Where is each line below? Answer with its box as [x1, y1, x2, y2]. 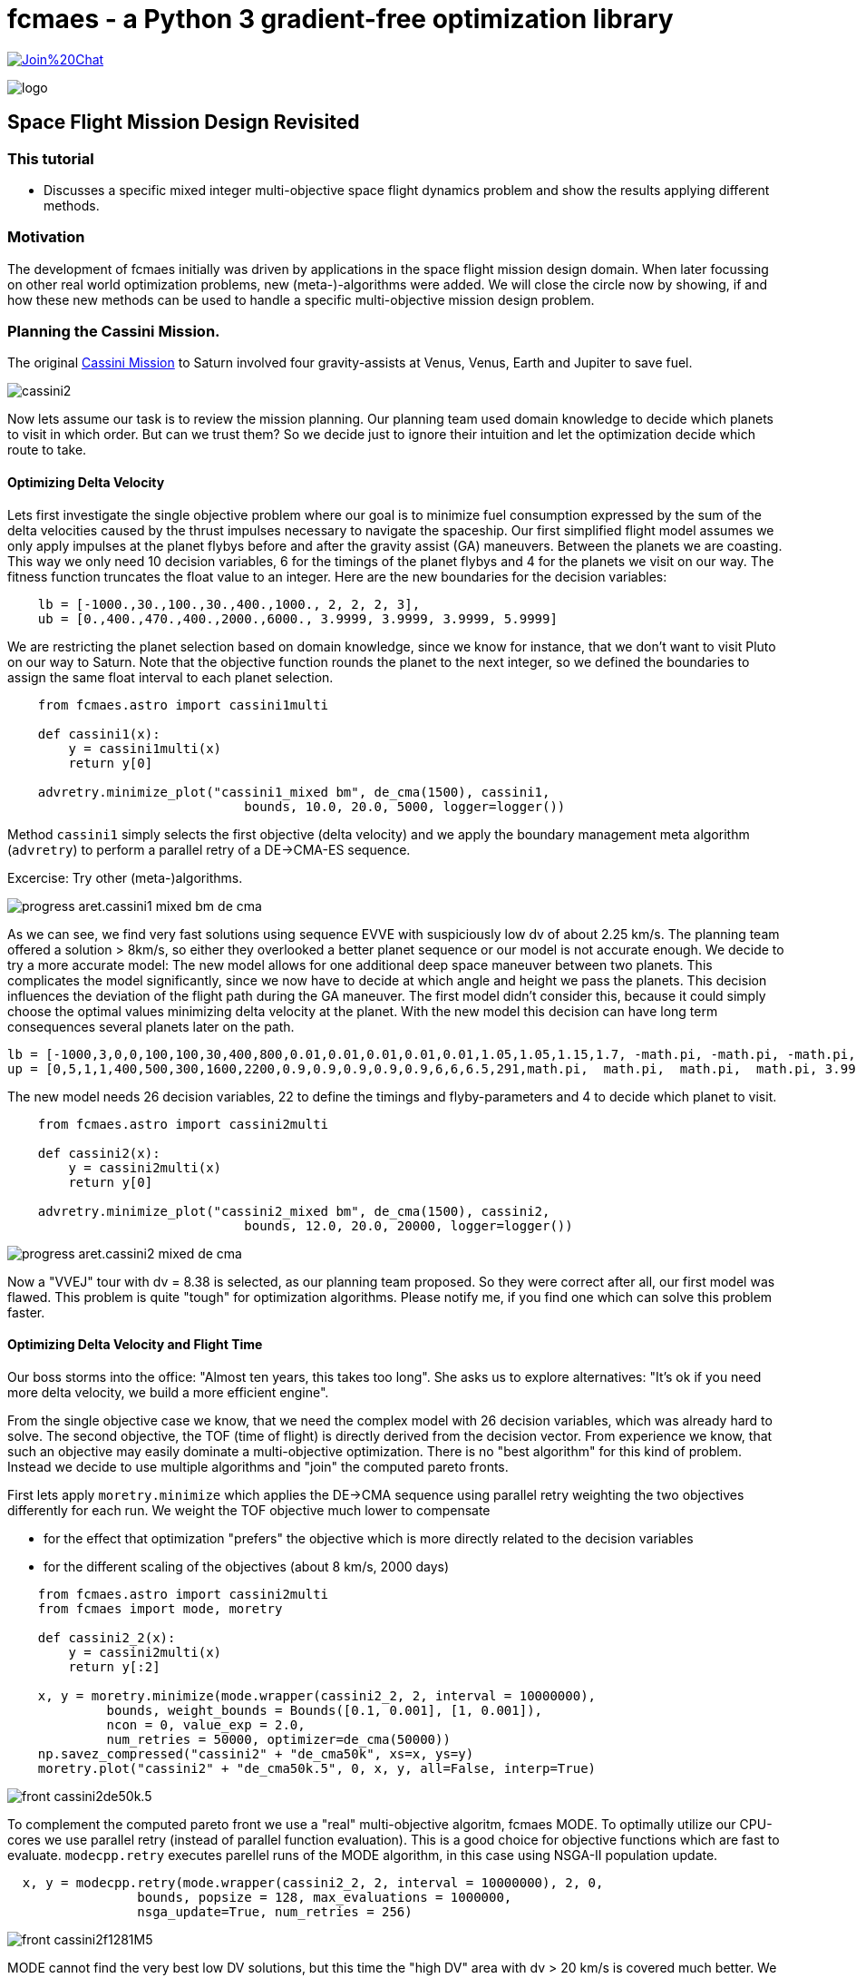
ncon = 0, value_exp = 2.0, [106, 1717, 306, 1732]
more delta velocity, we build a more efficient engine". [7, 1384, 329, 1400]
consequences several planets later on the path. [7, 1018, 295, 1034]
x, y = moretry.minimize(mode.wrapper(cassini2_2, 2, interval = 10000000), [37, 1688, 597, 1703]
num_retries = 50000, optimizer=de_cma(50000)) [106, 1731, 451, 1747]
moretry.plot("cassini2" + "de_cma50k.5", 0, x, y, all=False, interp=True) [37, 1760, 597, 1776]
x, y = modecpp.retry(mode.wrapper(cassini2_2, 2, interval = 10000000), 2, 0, [22, 1875, 604, 1890]
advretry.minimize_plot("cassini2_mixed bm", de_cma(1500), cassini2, [37, 1203, 550, 1219]
